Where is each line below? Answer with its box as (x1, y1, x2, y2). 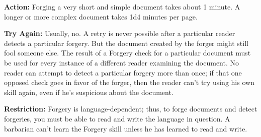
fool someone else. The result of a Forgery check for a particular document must (4, 47, 251, 58)
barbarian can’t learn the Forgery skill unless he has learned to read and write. (4, 123, 247, 133)
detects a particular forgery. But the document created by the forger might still (4, 37, 248, 48)
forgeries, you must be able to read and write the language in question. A (4, 113, 230, 123)
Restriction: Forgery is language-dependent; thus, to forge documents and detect (4, 103, 257, 114)
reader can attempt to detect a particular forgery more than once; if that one (4, 67, 242, 77)
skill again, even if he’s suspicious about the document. (4, 86, 173, 97)
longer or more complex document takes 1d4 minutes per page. (4, 11, 198, 21)
